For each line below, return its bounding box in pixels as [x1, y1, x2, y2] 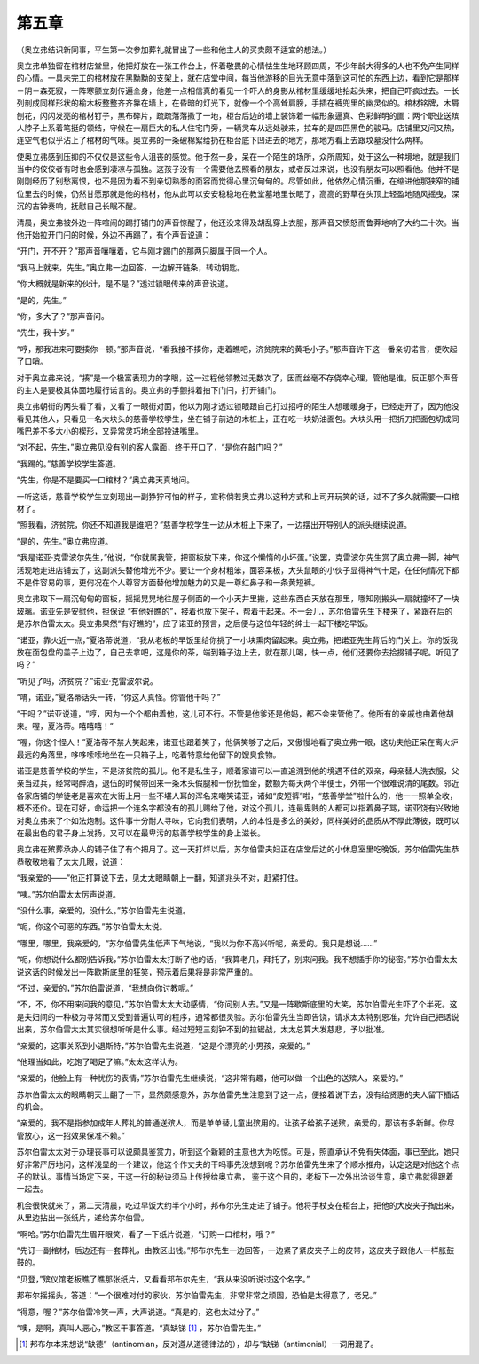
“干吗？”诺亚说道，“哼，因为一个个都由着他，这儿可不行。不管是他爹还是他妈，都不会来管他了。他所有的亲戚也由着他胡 [16, 708, 454, 718]
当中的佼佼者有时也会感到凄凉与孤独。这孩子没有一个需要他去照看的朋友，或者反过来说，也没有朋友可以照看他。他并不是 [16, 164, 459, 175]
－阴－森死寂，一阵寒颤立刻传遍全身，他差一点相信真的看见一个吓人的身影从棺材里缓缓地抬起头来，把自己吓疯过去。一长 [16, 85, 459, 96]
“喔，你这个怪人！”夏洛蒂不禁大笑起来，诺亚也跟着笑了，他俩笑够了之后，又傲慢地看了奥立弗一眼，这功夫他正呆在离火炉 [16, 737, 459, 748]
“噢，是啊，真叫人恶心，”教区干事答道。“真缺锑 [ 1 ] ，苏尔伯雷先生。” [16, 1322, 262, 1333]
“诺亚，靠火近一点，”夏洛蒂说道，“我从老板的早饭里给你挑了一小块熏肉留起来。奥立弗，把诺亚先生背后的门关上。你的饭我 [16, 634, 459, 645]
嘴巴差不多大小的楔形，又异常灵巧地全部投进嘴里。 [16, 426, 203, 436]
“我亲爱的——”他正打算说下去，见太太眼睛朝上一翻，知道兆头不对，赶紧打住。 [16, 873, 303, 883]
